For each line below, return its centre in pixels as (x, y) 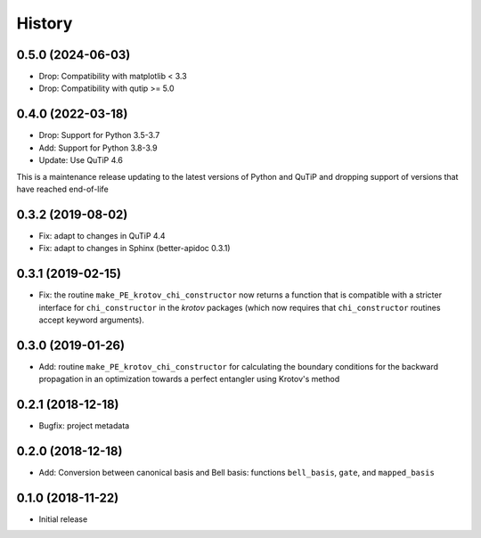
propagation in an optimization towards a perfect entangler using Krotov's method (189, 379)
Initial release (63, 519)
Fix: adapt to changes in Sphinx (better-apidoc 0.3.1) (135, 249)
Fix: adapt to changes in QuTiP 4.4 (102, 235)
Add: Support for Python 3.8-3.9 (98, 148)
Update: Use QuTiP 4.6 (81, 160)
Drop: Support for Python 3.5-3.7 (99, 135)
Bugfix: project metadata (84, 426)
